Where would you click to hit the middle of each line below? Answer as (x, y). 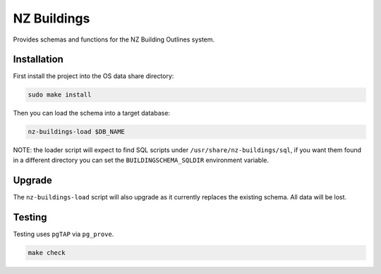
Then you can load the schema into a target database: (92, 113)
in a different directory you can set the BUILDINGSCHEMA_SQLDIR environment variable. (141, 160)
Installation (38, 60)
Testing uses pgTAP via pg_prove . (64, 234)
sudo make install (60, 95)
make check (47, 253)
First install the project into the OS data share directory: (93, 76)
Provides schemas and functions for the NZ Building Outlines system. (114, 39)
